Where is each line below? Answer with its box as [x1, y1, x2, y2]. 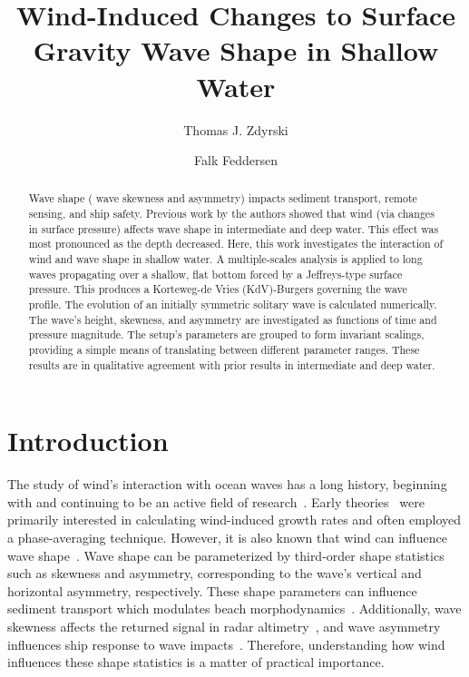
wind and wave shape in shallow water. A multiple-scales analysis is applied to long [28, 251, 423, 267]
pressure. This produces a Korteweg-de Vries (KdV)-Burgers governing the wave [28, 281, 407, 297]
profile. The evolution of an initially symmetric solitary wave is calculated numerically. [28, 297, 437, 312]
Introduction [7, 422, 169, 459]
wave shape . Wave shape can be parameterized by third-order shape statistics [7, 545, 445, 564]
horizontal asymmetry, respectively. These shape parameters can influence [7, 581, 417, 600]
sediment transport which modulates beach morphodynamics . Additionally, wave [7, 599, 462, 618]
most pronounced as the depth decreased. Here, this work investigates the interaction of [28, 236, 444, 251]
